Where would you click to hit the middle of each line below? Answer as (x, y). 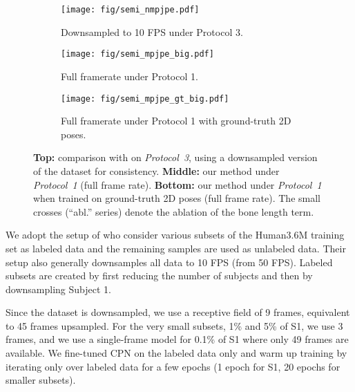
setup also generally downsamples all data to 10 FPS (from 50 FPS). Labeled (169, 262)
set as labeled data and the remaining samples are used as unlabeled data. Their (176, 248)
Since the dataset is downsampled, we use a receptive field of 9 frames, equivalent (178, 312)
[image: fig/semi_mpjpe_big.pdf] (137, 54)
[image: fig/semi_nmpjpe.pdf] (130, 10)
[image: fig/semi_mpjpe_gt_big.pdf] (145, 99)
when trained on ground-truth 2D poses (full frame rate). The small (177, 198)
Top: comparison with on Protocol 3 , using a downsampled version (175, 157)
